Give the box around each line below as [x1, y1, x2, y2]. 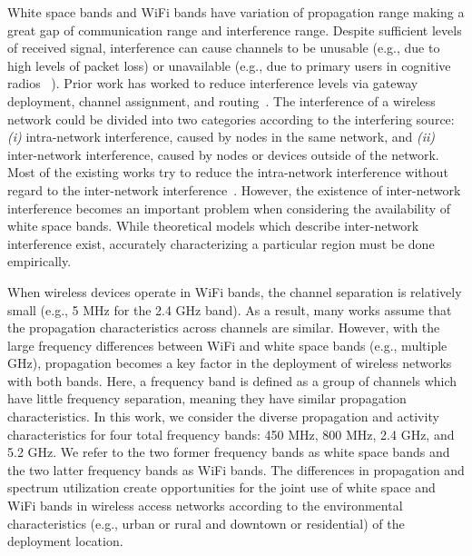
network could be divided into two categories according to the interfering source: [7, 109, 455, 128]
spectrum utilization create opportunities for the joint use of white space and [7, 478, 436, 497]
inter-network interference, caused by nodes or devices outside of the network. [7, 144, 439, 164]
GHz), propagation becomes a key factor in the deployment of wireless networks [7, 353, 452, 372]
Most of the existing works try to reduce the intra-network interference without [7, 163, 448, 182]
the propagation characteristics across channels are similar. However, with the [7, 318, 440, 337]
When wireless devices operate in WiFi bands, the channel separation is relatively [7, 282, 462, 301]
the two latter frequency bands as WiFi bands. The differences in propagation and [7, 460, 465, 479]
